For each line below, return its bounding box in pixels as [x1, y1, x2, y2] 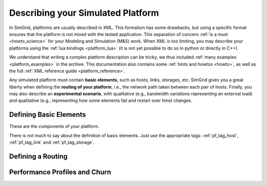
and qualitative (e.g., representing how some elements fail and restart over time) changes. [9, 97, 192, 103]
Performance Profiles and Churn [9, 168, 111, 176]
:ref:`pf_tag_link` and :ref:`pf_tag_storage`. [9, 139, 95, 145]
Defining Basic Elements [9, 111, 86, 119]
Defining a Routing [9, 152, 68, 160]
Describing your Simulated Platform [9, 7, 159, 18]
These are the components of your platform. [9, 124, 100, 129]
